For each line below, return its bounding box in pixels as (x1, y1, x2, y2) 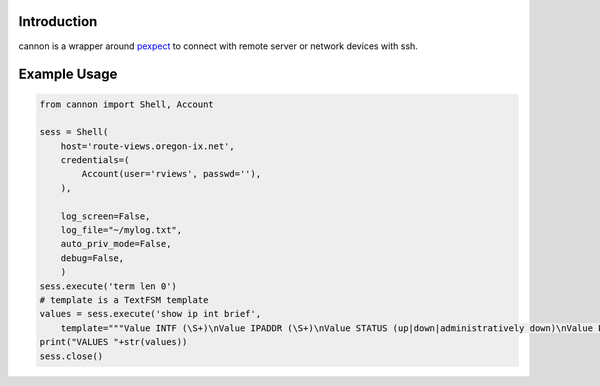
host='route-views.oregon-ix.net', (60, 140, 235, 152)
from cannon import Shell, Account (39, 98, 214, 110)
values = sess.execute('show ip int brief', (39, 308, 262, 320)
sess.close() (39, 350, 104, 362)
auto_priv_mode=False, (60, 238, 172, 250)
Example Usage (18, 66, 118, 83)
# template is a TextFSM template (39, 294, 209, 305)
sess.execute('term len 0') (39, 280, 177, 292)
